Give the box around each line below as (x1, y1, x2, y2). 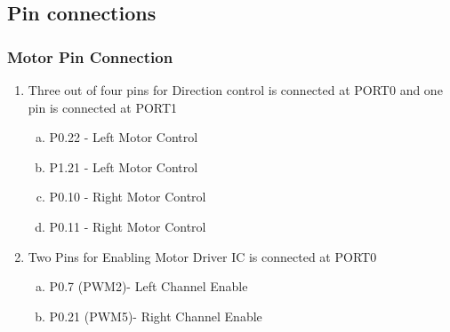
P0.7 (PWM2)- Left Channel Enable (49, 277, 248, 296)
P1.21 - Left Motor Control (49, 157, 198, 176)
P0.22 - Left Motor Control (49, 128, 198, 146)
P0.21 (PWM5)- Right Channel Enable (49, 306, 262, 325)
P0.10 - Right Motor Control (49, 187, 206, 206)
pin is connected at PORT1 (28, 98, 178, 116)
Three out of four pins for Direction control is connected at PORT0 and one (28, 81, 443, 99)
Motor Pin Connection (7, 45, 173, 67)
